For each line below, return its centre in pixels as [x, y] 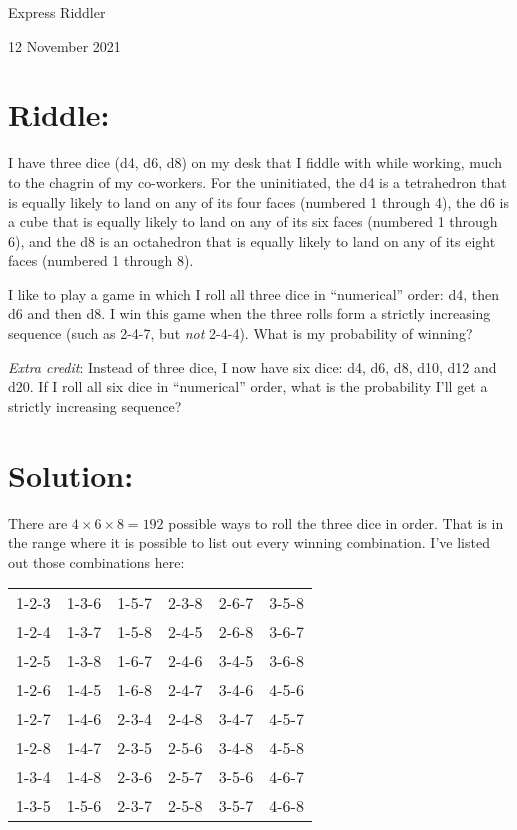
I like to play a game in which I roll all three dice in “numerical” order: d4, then [253, 293]
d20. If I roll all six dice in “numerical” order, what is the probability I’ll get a [248, 386]
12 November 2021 [64, 45]
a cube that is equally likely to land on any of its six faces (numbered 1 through [253, 221]
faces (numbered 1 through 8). [101, 260]
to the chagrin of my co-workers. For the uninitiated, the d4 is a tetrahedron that [257, 181]
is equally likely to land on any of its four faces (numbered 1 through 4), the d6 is [258, 201]
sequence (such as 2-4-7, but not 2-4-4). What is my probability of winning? [240, 333]
